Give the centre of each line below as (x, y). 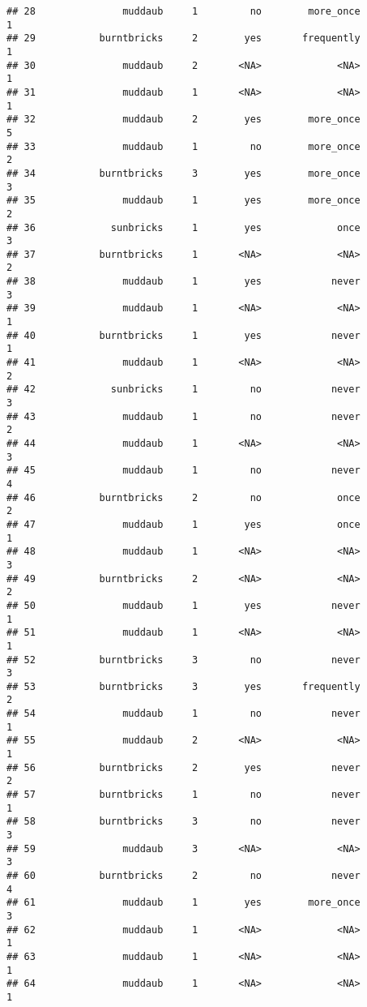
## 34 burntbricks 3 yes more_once (183, 173)
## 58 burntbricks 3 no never (183, 822)
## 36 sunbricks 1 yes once (183, 227)
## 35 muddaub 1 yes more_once (183, 201)
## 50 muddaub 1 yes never (183, 605)
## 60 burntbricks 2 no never (183, 876)
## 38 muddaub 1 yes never (183, 282)
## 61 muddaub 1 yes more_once (183, 903)
